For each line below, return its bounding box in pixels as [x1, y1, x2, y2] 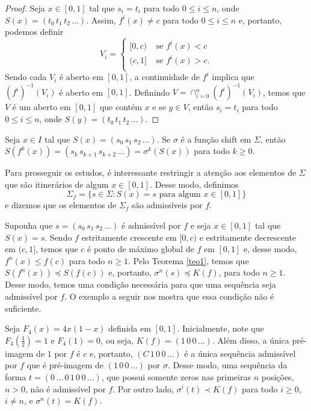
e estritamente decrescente [199, 230, 297, 243]
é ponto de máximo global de [87, 243, 194, 255]
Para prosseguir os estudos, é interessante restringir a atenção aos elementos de [5, 166, 297, 179]
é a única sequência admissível [184, 347, 296, 359]
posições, [261, 370, 294, 383]
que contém [99, 100, 142, 113]
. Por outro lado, [112, 382, 174, 395]
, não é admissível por [25, 382, 106, 395]
